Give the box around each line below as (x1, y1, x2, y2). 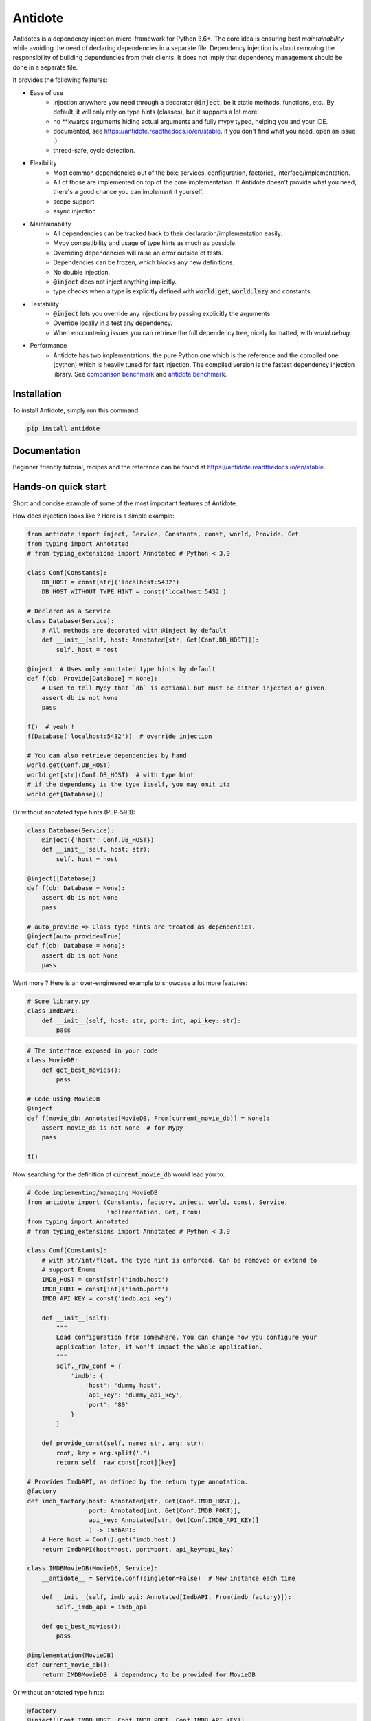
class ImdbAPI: (27, 1007, 78, 1015)
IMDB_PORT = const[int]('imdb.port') (41, 1285, 169, 1293)
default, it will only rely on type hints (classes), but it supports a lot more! (53, 107, 259, 116)
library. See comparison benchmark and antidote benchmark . (53, 370, 227, 379)
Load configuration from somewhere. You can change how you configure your (56, 1333, 317, 1341)
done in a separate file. (12, 63, 78, 72)
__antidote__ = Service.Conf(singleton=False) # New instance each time (41, 1574, 295, 1582)
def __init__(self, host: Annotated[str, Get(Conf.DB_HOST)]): (41, 636, 260, 644)
